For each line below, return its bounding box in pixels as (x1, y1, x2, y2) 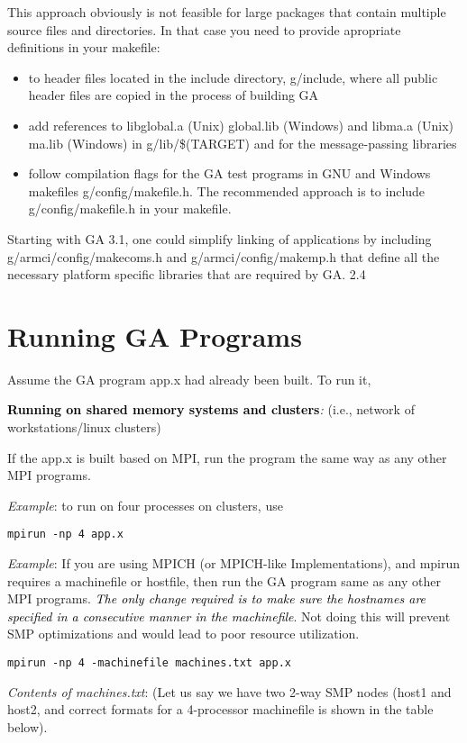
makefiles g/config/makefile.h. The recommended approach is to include (28, 181, 426, 200)
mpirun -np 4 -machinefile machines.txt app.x (7, 657, 291, 670)
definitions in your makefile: (7, 38, 160, 57)
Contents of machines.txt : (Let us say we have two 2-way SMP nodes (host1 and (7, 682, 452, 701)
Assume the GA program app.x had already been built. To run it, (7, 369, 371, 388)
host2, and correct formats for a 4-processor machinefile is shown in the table (7, 700, 434, 719)
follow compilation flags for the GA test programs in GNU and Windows (28, 164, 431, 183)
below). (7, 717, 48, 736)
